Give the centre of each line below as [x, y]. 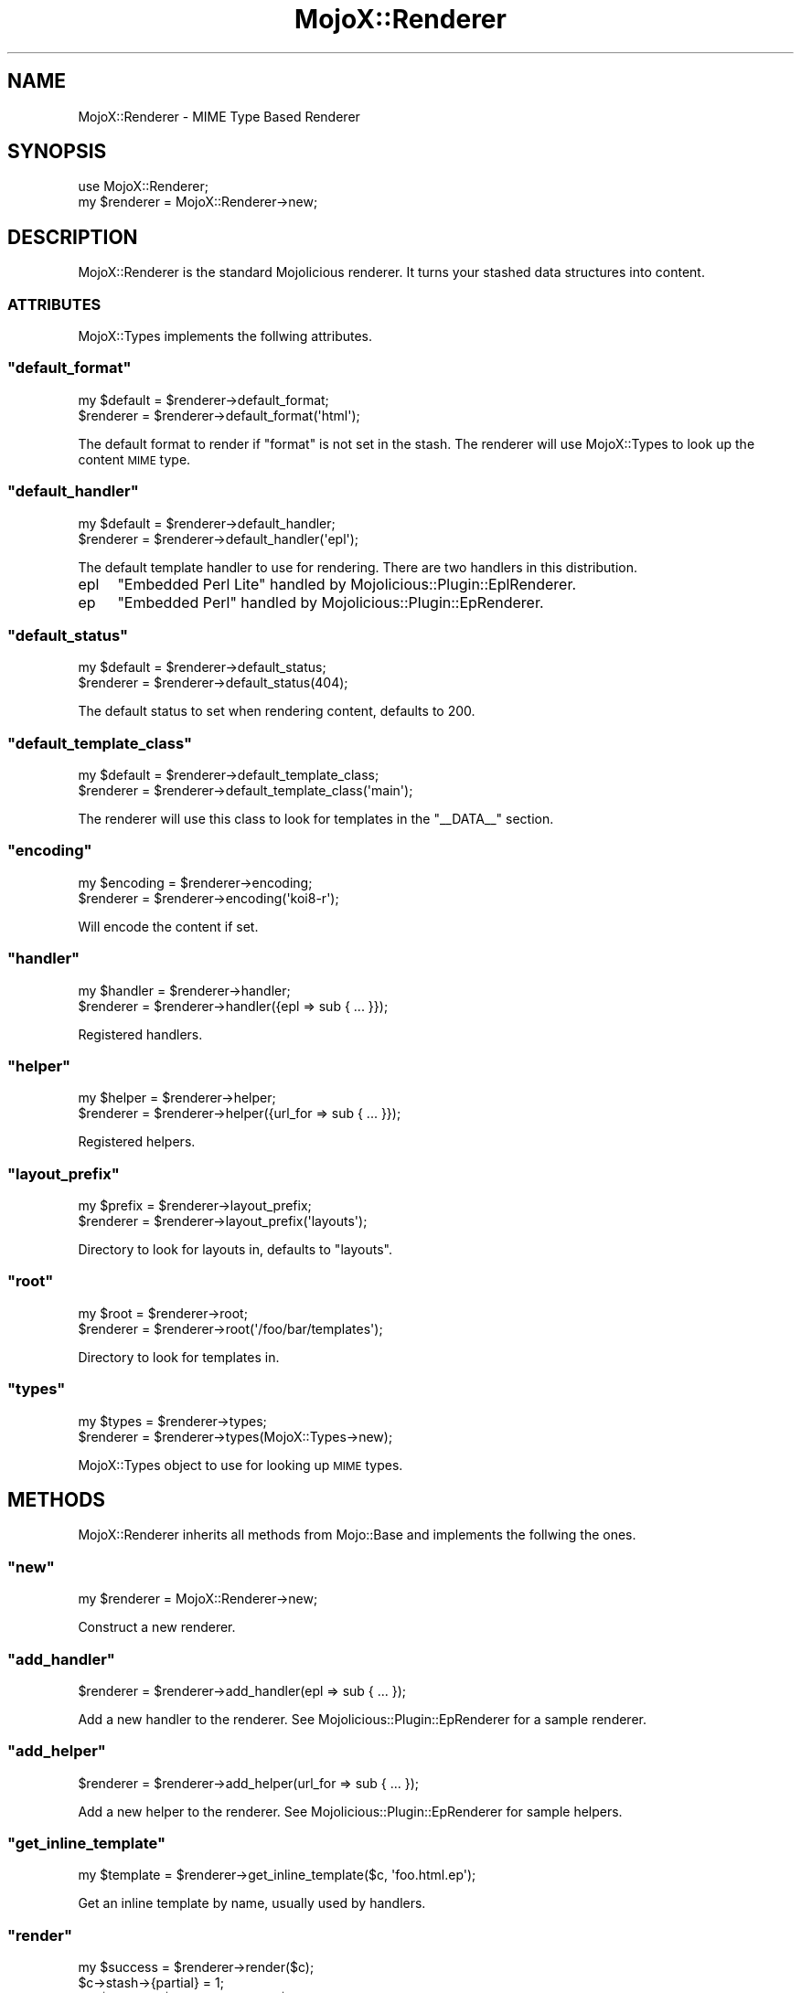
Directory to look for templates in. [179, 1357]
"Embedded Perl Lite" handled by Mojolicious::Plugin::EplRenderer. [347, 584]
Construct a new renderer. [157, 1627]
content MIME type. [134, 459]
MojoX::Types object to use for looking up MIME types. [240, 1465]
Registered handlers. [140, 1034]
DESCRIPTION [73, 237]
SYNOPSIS [57, 152]
